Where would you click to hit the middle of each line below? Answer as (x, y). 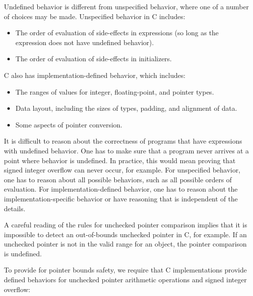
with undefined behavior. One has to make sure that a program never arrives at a (126, 150)
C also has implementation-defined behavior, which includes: (95, 75)
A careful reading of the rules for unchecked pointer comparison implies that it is (126, 225)
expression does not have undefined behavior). (85, 42)
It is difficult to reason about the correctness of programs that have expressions (123, 141)
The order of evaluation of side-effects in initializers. (94, 59)
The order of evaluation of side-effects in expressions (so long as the (117, 33)
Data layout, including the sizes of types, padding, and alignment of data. (126, 108)
